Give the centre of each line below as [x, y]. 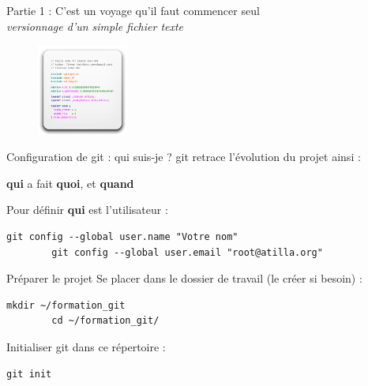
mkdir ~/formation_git [66, 305]
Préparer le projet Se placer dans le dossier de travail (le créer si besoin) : [184, 278]
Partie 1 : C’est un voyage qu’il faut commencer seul [133, 10]
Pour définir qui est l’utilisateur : [87, 210]
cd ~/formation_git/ [105, 321]
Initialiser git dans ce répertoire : [86, 346]
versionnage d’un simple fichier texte [95, 26]
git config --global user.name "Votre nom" [122, 236]
